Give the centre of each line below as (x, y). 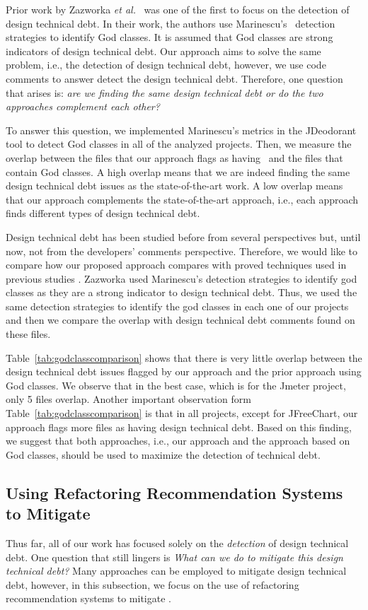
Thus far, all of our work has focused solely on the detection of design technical (177, 543)
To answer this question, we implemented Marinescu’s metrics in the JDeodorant (181, 130)
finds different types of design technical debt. (103, 213)
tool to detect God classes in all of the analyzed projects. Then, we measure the (179, 144)
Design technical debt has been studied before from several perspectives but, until (183, 236)
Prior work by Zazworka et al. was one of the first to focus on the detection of (178, 9)
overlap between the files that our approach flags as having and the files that (174, 157)
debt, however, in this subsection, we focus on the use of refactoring (153, 584)
